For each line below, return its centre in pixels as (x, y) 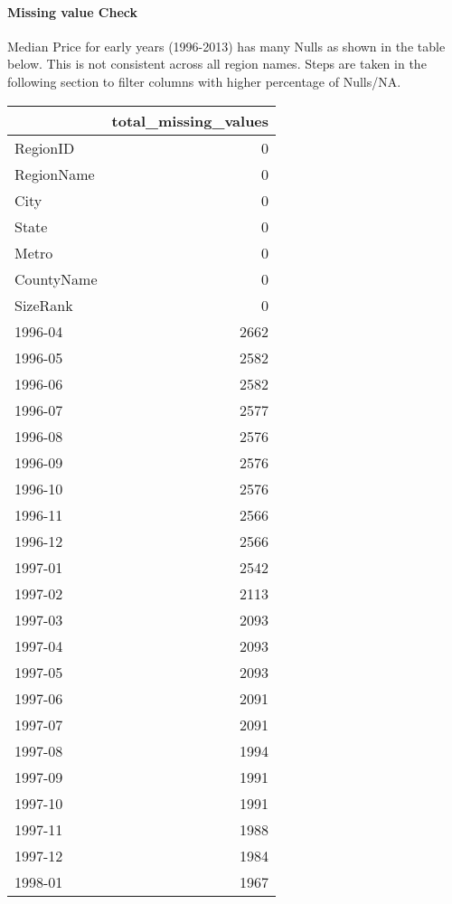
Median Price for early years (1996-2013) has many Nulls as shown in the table (226, 46)
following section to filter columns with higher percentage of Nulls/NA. (204, 81)
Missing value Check (73, 11)
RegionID (45, 147)
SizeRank (44, 305)
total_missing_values (190, 120)
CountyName (56, 278)
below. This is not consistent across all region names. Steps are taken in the (217, 64)
